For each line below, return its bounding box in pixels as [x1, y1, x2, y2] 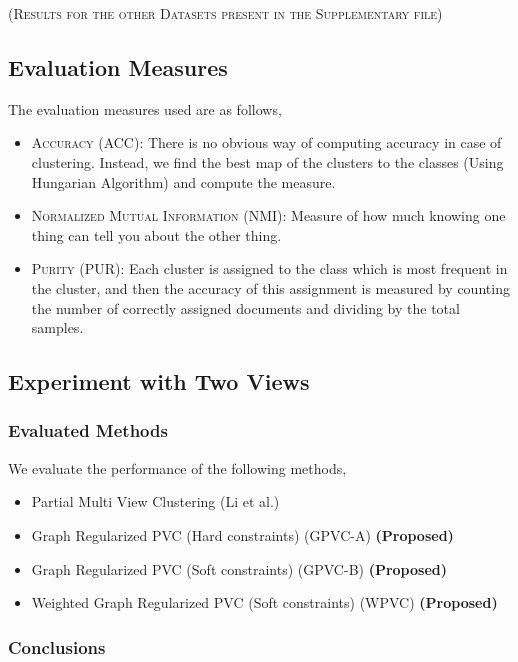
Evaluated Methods [8, 418, 168, 443]
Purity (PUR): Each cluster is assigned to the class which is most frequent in [31, 258, 508, 279]
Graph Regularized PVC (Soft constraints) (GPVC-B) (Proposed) [31, 558, 448, 579]
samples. [31, 317, 84, 338]
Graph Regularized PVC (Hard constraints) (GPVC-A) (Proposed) [31, 524, 454, 545]
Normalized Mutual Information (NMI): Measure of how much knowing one [31, 205, 506, 226]
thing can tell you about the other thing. [31, 224, 282, 245]
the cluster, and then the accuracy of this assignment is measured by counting [31, 277, 510, 298]
